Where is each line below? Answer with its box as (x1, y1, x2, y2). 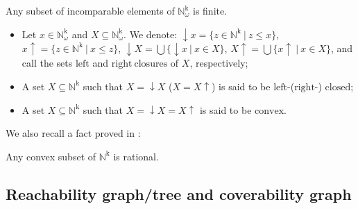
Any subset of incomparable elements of (6, 3, 175, 17)
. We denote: (123, 26, 178, 41)
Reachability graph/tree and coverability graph (6, 183, 352, 204)
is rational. (113, 149, 159, 163)
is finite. (193, 3, 228, 17)
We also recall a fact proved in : (6, 126, 141, 140)
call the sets (22, 56, 73, 70)
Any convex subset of (6, 149, 96, 163)
